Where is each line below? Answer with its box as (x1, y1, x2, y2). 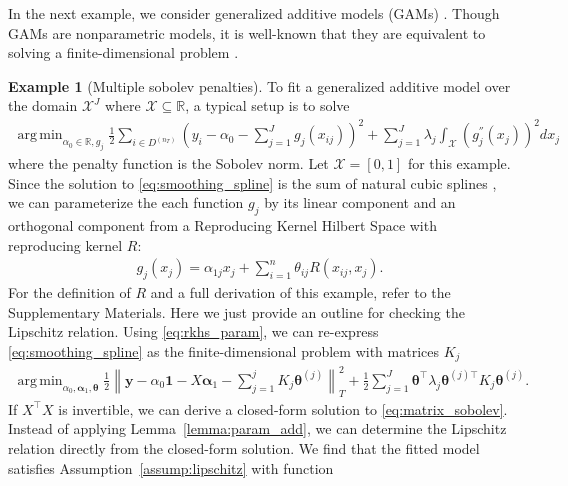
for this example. (407, 153, 511, 174)
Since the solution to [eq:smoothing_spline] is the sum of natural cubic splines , (8, 172, 497, 193)
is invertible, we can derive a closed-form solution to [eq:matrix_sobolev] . (58, 398, 508, 419)
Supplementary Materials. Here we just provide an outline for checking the (8, 301, 465, 322)
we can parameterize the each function (8, 192, 244, 213)
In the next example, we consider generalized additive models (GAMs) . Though (8, 3, 500, 23)
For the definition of (8, 282, 131, 303)
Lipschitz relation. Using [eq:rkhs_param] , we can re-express (8, 321, 379, 342)
